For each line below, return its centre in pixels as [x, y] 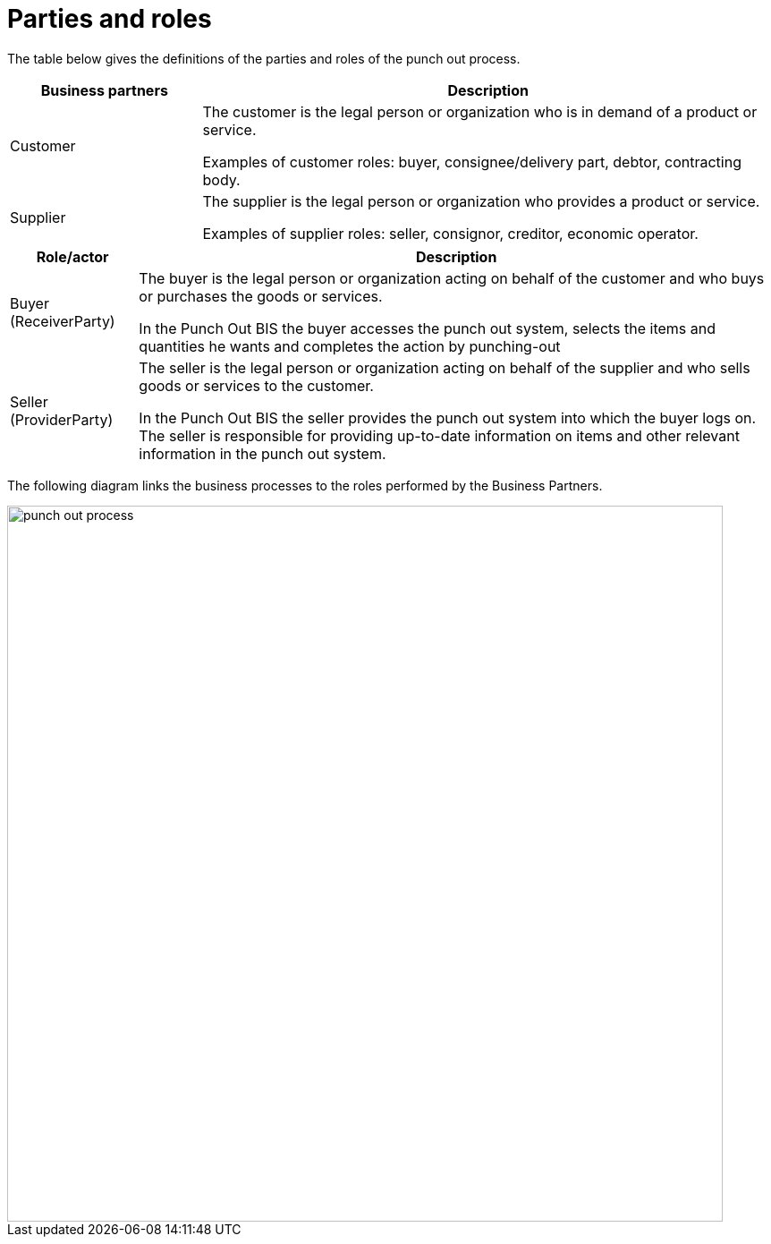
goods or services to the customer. [256, 385]
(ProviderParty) [62, 419]
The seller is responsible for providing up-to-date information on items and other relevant [439, 435]
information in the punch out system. [263, 453]
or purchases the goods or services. [261, 296]
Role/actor [72, 256]
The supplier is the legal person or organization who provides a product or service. [481, 201]
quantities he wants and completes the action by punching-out [350, 346]
